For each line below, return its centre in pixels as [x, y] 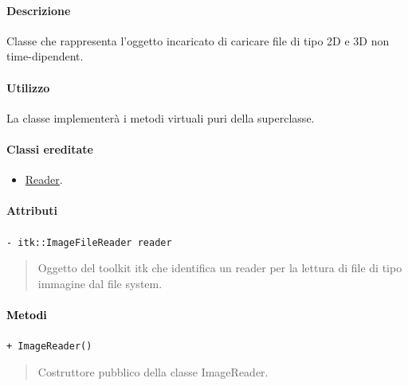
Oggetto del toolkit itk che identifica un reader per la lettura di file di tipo [220, 268]
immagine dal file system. [100, 283]
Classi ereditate [50, 148]
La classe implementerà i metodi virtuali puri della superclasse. [161, 117]
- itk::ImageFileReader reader [89, 242]
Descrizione [39, 10]
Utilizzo [28, 87]
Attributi [32, 211]
